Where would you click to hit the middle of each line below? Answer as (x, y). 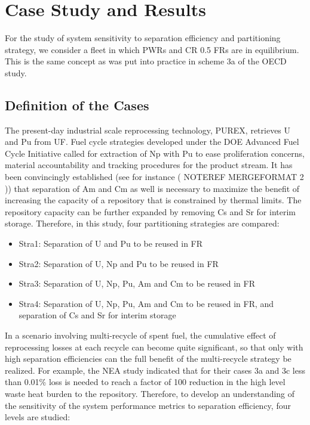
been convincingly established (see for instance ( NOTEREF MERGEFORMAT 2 (154, 177)
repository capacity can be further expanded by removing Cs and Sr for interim (151, 211)
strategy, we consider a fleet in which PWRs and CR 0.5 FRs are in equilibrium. (152, 49)
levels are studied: (38, 417)
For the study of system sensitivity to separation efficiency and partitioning (143, 38)
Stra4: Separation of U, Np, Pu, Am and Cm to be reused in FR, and (146, 303)
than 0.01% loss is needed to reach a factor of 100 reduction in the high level (145, 382)
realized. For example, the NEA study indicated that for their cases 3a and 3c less (155, 370)
